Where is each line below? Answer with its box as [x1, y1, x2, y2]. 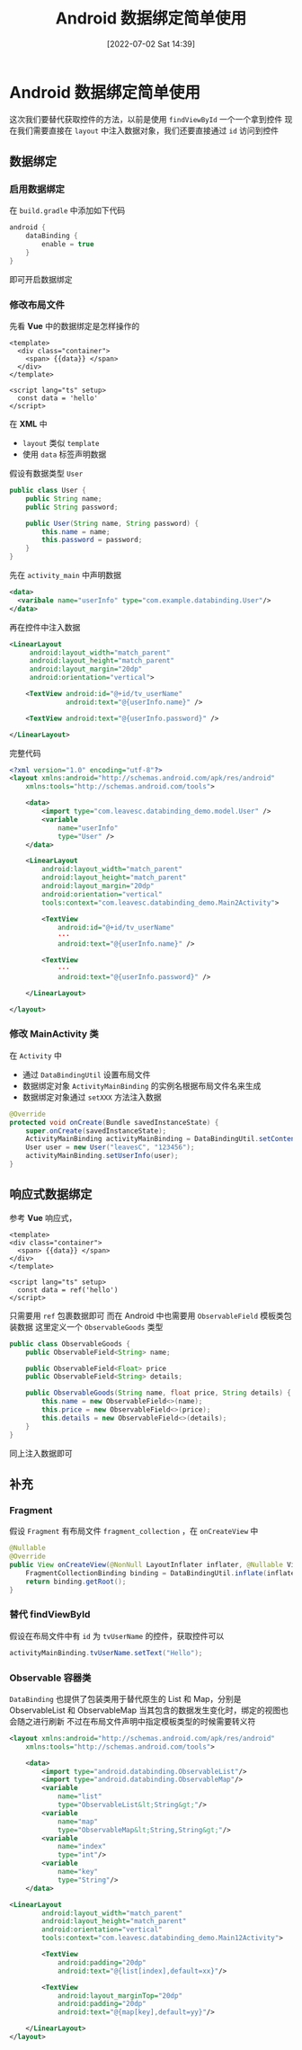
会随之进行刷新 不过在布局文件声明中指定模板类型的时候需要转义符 [9, 1716, 256, 1726]
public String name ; [25, 494, 102, 504]
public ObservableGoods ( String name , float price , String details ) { [25, 1388, 292, 1398]
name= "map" [57, 1817, 99, 1826]
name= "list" [57, 1792, 102, 1801]
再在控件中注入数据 [9, 621, 81, 632]
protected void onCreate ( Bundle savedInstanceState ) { [9, 1118, 219, 1127]
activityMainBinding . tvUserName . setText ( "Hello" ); [9, 1648, 203, 1657]
